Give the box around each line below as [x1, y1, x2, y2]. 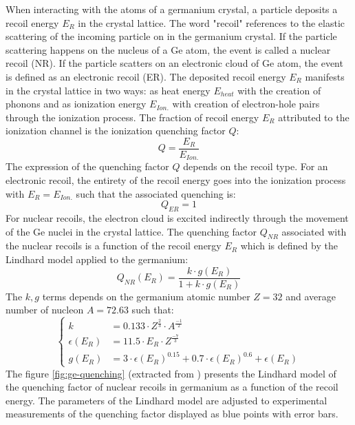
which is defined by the [240, 238, 338, 253]
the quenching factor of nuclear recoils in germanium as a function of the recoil [6, 380, 338, 394]
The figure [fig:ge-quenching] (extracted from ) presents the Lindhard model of [6, 366, 336, 380]
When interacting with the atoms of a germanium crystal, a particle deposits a [6, 2, 338, 16]
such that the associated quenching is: [76, 186, 236, 200]
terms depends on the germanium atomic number [42, 289, 250, 303]
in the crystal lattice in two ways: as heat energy [6, 83, 211, 97]
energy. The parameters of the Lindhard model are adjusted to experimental [6, 393, 327, 407]
